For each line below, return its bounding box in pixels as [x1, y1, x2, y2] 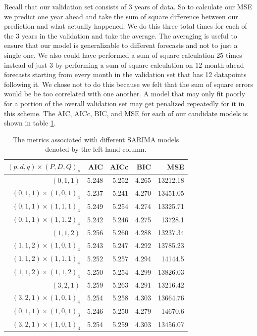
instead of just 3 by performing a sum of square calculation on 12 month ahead [4, 59, 244, 70]
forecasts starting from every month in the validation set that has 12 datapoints [4, 69, 247, 80]
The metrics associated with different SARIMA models [12, 134, 179, 144]
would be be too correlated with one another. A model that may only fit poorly [4, 88, 246, 99]
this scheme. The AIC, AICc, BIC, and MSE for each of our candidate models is [4, 108, 248, 118]
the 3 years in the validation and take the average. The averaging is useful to [4, 30, 237, 41]
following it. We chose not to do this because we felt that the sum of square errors [4, 79, 254, 89]
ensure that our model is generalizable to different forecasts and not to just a [4, 40, 238, 50]
